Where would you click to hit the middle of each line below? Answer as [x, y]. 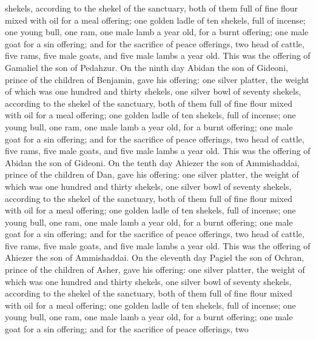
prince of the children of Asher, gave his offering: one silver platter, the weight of [155, 270]
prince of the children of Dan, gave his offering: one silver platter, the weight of [152, 174]
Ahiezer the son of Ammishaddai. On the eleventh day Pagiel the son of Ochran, [155, 257]
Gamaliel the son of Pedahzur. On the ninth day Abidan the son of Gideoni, [146, 67]
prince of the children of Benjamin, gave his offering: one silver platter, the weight [157, 79]
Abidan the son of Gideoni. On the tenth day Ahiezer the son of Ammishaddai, [152, 162]
